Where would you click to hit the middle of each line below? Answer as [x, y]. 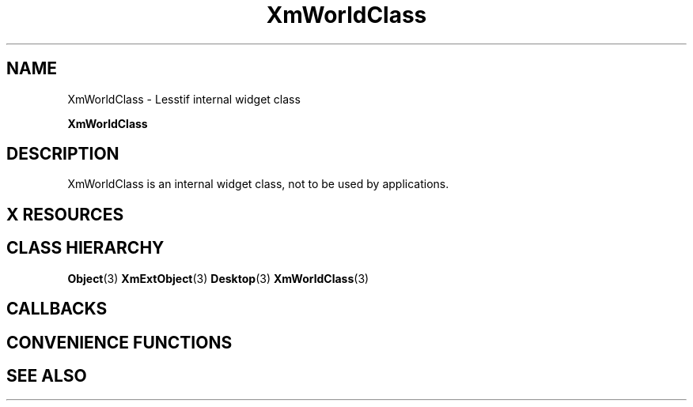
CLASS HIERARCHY [85, 248]
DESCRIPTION [63, 154]
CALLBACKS [57, 309]
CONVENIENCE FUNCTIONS [119, 342]
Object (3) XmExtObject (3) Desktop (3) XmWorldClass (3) [218, 278]
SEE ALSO [47, 375]
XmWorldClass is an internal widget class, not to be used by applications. [258, 184]
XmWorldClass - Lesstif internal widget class [184, 99]
